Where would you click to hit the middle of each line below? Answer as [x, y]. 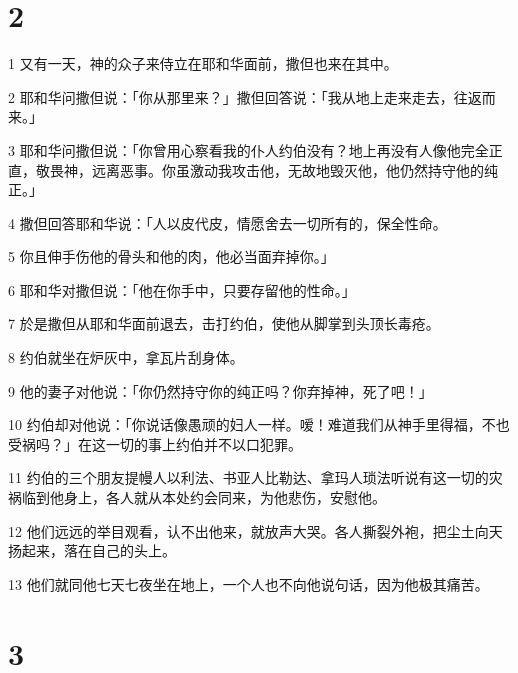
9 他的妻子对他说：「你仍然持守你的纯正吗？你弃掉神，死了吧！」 [220, 390]
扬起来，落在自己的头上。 [92, 550]
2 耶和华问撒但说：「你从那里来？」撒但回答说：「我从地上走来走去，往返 [245, 96]
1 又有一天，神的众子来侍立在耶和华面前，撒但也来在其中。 [203, 63]
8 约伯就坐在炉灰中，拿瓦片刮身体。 [126, 357]
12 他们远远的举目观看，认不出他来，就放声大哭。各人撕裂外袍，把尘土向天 [255, 530]
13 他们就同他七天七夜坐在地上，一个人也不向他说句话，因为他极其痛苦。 [248, 583]
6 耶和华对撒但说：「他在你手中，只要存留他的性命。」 [182, 289]
